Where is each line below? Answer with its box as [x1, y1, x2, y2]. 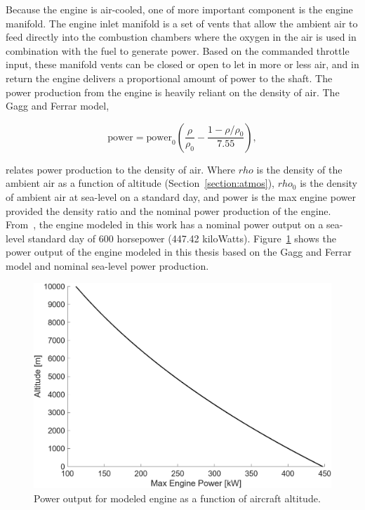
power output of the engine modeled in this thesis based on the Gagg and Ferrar [6, 244, 352, 259]
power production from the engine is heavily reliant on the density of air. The [6, 84, 340, 99]
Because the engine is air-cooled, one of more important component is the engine [6, 2, 353, 16]
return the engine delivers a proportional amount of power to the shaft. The [6, 70, 333, 85]
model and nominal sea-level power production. [6, 258, 209, 273]
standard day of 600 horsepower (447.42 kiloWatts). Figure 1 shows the [27, 230, 336, 245]
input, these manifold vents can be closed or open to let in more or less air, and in [6, 57, 359, 72]
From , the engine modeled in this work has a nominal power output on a [6, 217, 324, 232]
